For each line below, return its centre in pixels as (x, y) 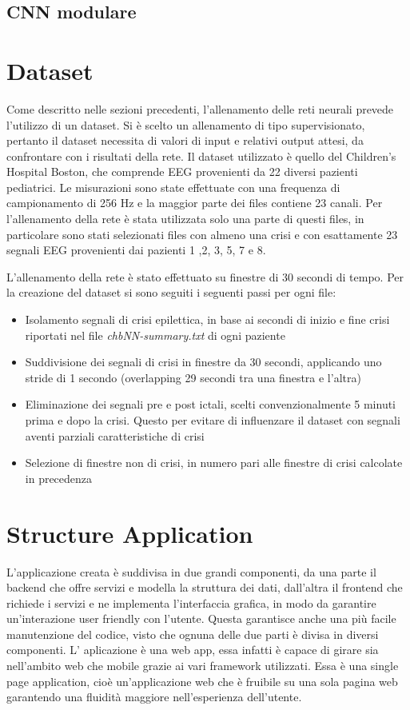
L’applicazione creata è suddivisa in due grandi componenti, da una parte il (191, 571)
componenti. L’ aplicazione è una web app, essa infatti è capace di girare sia (193, 650)
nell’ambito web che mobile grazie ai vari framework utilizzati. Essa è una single (203, 666)
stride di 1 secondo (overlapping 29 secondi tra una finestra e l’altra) (193, 377)
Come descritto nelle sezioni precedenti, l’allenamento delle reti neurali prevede (200, 108)
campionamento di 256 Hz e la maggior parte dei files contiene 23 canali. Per (195, 203)
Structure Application (130, 533)
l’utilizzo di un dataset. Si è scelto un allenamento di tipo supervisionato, (186, 124)
